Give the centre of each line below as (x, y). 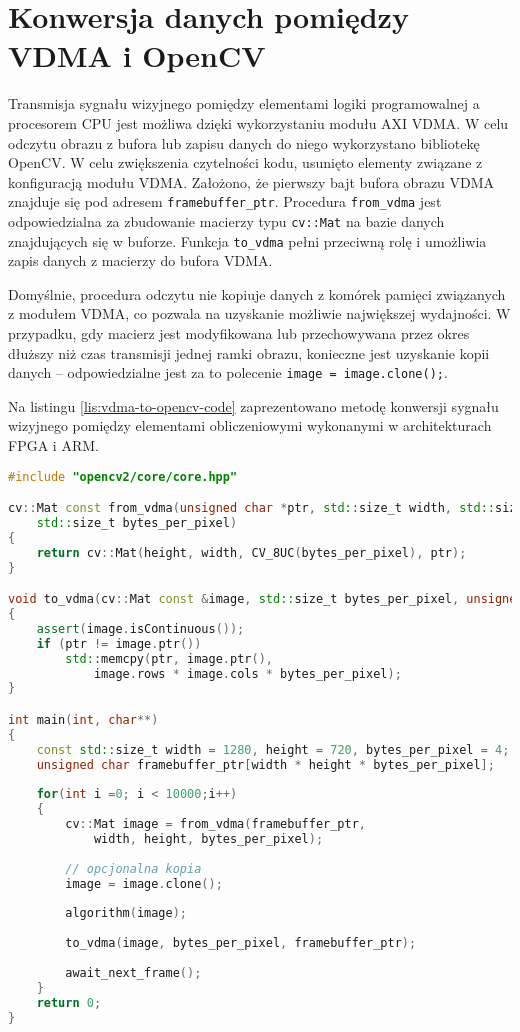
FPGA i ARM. (53, 445)
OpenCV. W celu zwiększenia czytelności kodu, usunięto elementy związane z (245, 162)
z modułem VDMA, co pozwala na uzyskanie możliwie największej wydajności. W (259, 313)
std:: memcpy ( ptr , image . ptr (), (169, 658)
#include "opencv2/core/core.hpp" (123, 476)
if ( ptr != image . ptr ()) (119, 643)
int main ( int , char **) (83, 720)
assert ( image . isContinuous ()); (140, 628)
